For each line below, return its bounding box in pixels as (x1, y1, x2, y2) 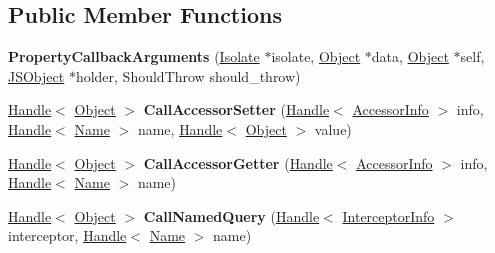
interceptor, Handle (8, 225, 127, 246)
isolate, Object (271, 46, 361, 67)
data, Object (371, 46, 449, 67)
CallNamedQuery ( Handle (143, 205, 320, 226)
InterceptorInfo (342, 205, 435, 226)
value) (314, 118, 352, 139)
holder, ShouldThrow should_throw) (75, 65, 301, 86)
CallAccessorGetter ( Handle (143, 152, 333, 173)
